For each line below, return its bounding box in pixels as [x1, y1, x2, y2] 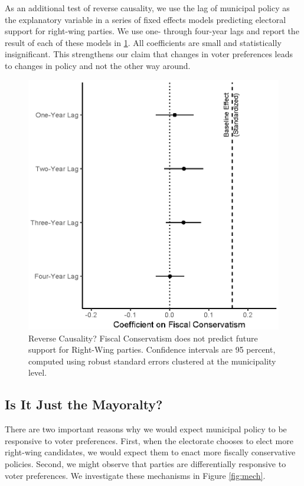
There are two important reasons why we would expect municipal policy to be [5, 423, 287, 435]
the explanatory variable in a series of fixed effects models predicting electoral [5, 13, 286, 25]
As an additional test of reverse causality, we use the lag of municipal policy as [5, 2, 290, 14]
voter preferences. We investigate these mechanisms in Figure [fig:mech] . [5, 469, 266, 481]
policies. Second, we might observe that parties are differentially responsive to [5, 458, 286, 470]
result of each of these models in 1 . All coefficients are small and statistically [5, 36, 282, 48]
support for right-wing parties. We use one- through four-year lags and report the [5, 25, 299, 37]
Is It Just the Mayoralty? [5, 395, 163, 413]
